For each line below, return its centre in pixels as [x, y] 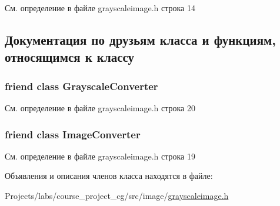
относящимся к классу [70, 57]
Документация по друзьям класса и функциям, [141, 39]
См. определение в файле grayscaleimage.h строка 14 [100, 8]
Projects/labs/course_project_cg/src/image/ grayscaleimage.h [117, 195]
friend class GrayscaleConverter [81, 86]
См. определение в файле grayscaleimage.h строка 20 [100, 107]
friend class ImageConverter [73, 134]
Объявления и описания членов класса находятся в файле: [109, 176]
